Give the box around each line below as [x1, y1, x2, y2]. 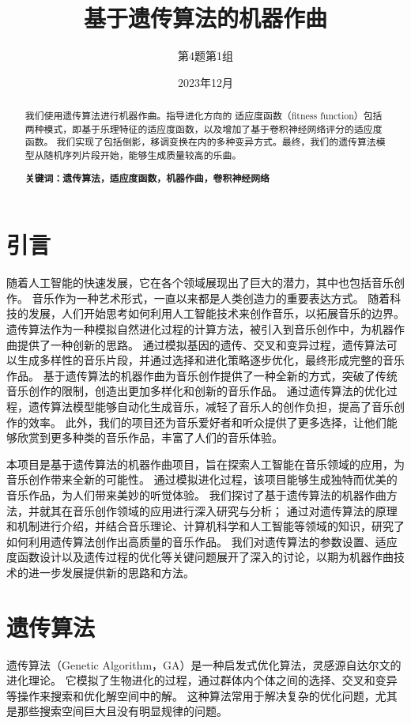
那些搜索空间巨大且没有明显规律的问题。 [17, 703, 228, 719]
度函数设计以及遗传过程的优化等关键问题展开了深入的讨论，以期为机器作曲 [6, 549, 394, 565]
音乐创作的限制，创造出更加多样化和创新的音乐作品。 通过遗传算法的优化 [6, 383, 386, 399]
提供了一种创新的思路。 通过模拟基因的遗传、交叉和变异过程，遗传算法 [17, 336, 386, 353]
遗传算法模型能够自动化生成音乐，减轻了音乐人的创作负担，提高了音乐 [28, 398, 394, 414]
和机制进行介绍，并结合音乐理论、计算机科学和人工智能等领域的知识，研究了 [6, 518, 405, 534]
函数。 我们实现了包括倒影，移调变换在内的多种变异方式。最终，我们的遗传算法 [25, 135, 376, 149]
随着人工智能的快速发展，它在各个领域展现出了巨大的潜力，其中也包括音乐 [6, 274, 394, 291]
